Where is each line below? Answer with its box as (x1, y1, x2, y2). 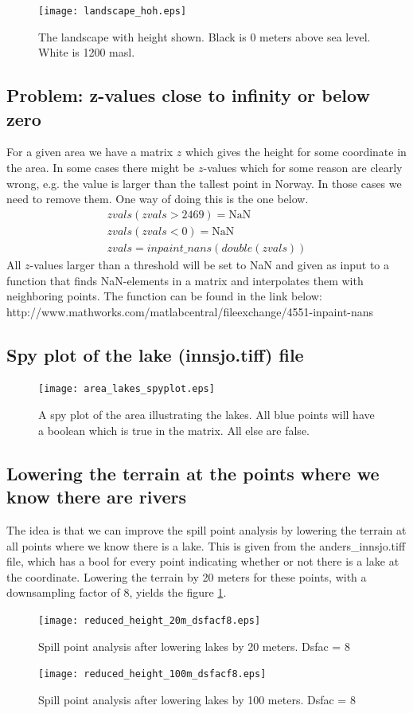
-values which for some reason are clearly (203, 159, 403, 176)
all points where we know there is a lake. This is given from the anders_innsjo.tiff (6, 537, 406, 554)
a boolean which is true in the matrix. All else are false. (38, 421, 310, 438)
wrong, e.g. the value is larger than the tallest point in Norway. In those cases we (6, 174, 402, 191)
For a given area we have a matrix (6, 143, 173, 160)
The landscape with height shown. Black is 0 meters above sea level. (38, 28, 371, 45)
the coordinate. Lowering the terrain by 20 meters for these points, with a (6, 568, 367, 585)
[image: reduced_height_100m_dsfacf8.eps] (38, 668, 267, 680)
